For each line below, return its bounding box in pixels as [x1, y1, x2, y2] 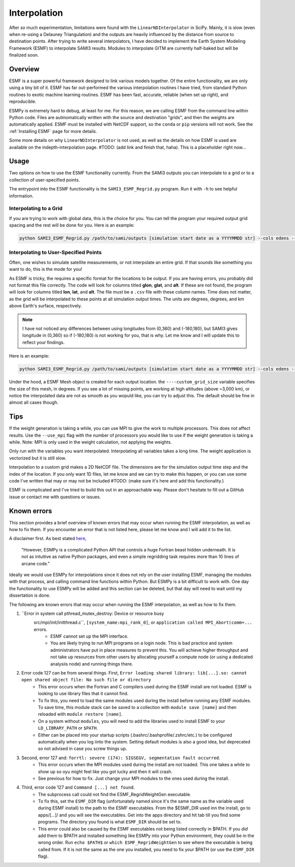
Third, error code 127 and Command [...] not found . [21, 784, 135, 790]
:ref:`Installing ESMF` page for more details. [9, 128, 97, 134]
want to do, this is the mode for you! [9, 266, 83, 272]
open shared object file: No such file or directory [21, 677, 151, 683]
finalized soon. [9, 52, 39, 58]
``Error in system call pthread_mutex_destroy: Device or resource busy [21, 610, 164, 616]
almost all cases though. [9, 399, 59, 406]
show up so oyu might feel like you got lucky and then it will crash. [38, 769, 173, 774]
